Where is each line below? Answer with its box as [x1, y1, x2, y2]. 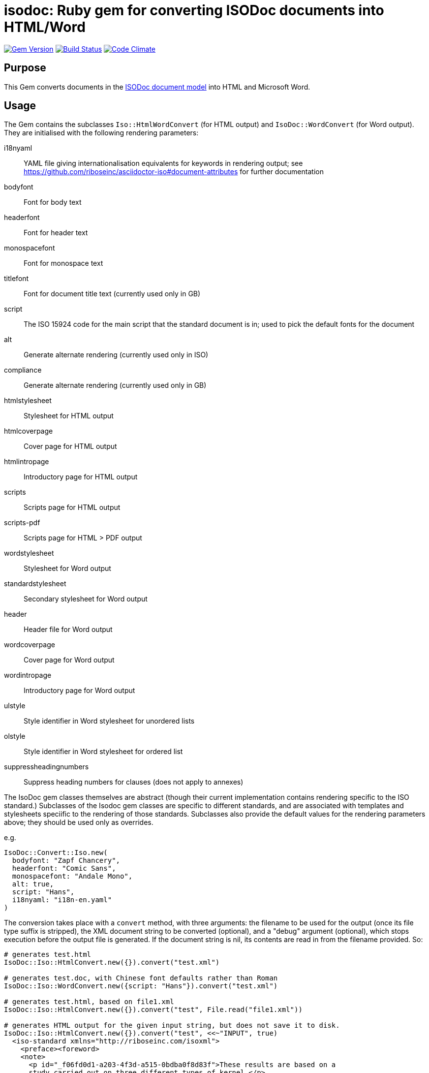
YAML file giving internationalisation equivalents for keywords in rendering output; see [24, 159, 303, 168]
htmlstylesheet [4, 396, 52, 405]
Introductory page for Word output [24, 686, 135, 695]
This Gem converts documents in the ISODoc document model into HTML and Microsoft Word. [4, 82, 310, 91]
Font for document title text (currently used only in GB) [24, 289, 201, 298]
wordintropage [4, 671, 52, 680]
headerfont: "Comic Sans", [12, 864, 116, 873]
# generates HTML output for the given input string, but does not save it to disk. [4, 1021, 340, 1030]
